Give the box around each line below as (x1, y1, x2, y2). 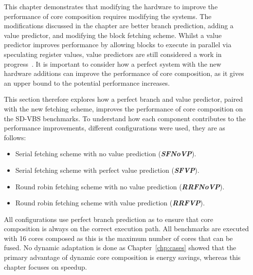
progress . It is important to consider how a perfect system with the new (4, 58, 221, 69)
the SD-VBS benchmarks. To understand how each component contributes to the (4, 113, 246, 123)
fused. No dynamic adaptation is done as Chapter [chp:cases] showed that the (4, 242, 236, 253)
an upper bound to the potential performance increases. (4, 77, 170, 88)
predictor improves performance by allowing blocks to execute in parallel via (4, 39, 232, 50)
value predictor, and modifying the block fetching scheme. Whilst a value (4, 30, 222, 40)
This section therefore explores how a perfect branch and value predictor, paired (4, 94, 243, 104)
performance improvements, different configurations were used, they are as (4, 123, 225, 133)
